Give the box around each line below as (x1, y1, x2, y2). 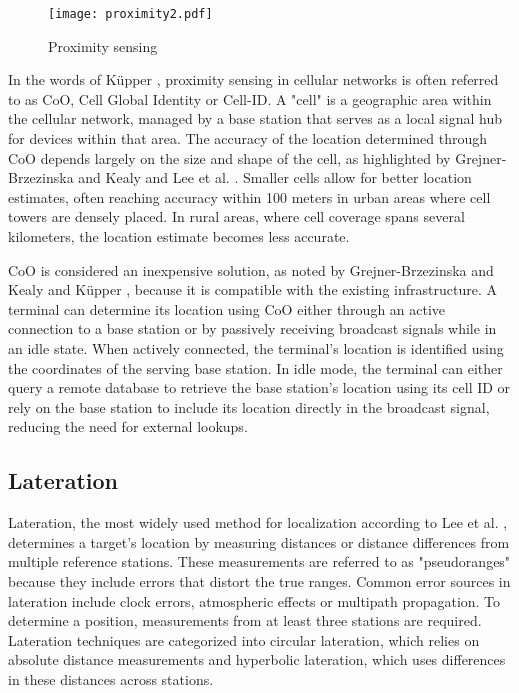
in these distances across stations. (8, 668, 214, 689)
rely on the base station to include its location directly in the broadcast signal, (8, 396, 490, 417)
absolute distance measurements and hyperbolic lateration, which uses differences (8, 649, 506, 670)
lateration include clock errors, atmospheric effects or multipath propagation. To (8, 590, 501, 611)
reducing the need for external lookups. (8, 416, 248, 437)
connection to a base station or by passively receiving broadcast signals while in (8, 318, 497, 339)
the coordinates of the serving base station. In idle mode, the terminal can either (8, 357, 503, 378)
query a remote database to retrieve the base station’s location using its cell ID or (8, 377, 511, 398)
